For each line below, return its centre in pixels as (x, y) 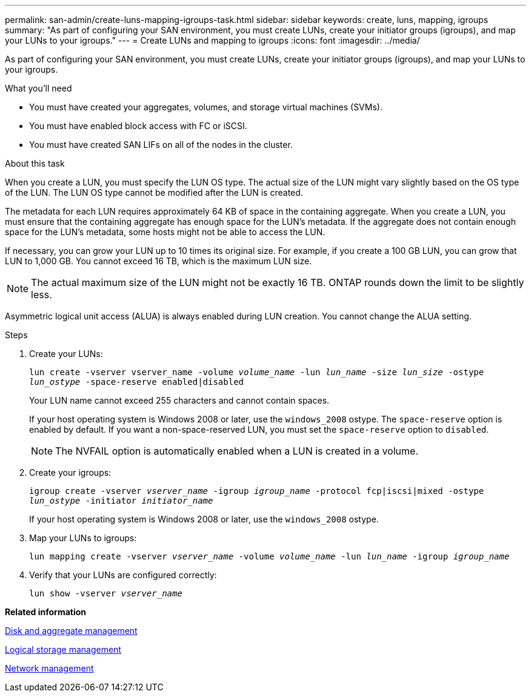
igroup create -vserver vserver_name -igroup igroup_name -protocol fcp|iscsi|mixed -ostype (257, 491)
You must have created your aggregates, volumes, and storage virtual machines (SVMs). (206, 107)
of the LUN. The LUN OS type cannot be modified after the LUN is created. (154, 192)
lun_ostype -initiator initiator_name (121, 501)
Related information (46, 612)
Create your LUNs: (66, 354)
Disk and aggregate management (71, 631)
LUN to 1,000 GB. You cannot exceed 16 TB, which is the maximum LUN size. (159, 261)
